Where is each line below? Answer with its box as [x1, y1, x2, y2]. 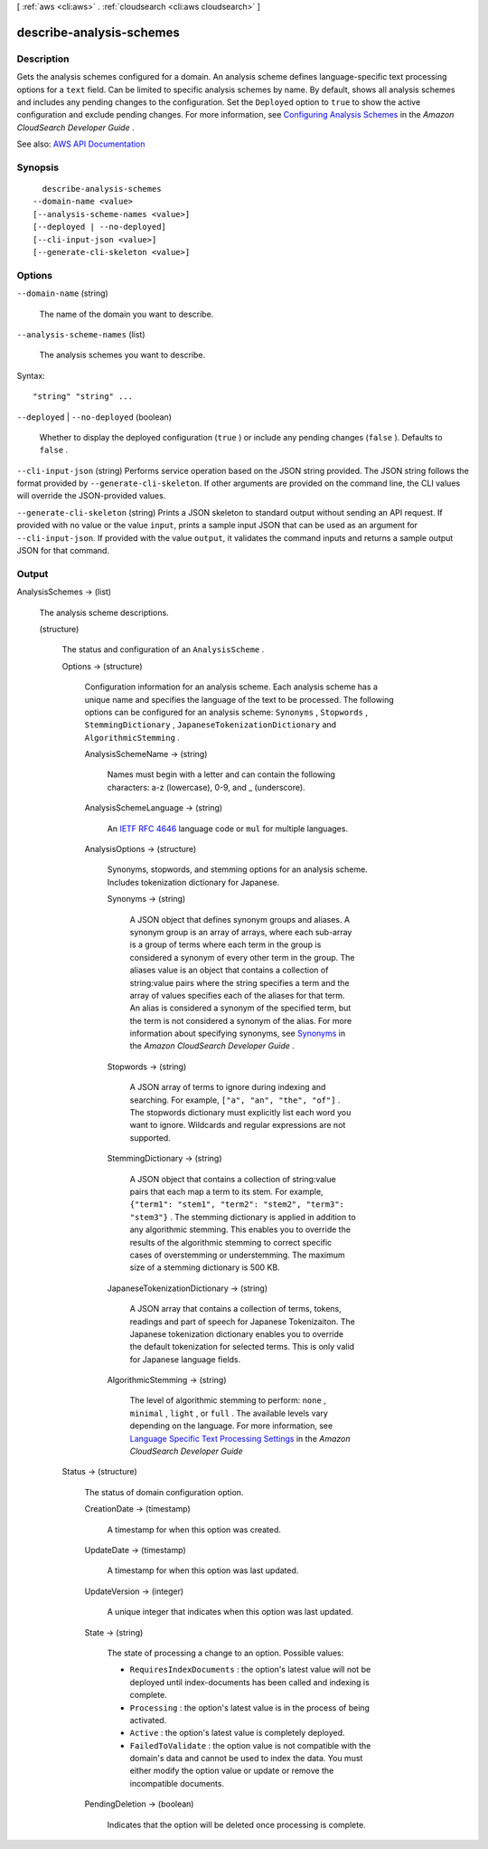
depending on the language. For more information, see [129, 1420, 333, 1431]
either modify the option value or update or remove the [129, 1765, 334, 1777]
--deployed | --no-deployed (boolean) [16, 412, 172, 422]
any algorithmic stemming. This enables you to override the [129, 1224, 352, 1235]
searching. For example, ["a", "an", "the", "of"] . [129, 1095, 341, 1105]
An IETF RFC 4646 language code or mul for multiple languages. [107, 823, 348, 834]
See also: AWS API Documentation [16, 138, 145, 149]
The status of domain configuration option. [84, 1486, 244, 1497]
